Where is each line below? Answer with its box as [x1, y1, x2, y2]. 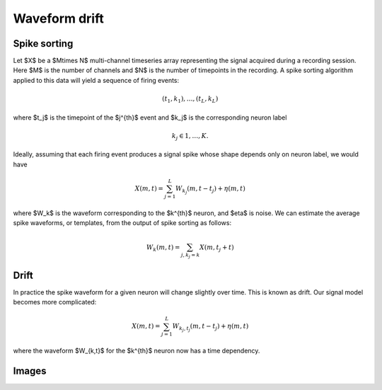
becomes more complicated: [13, 298, 97, 306]
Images [13, 365, 47, 377]
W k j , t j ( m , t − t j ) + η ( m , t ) [172, 322, 249, 333]
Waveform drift [13, 11, 104, 26]
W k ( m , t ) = [146, 243, 180, 253]
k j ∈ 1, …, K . [171, 132, 209, 142]
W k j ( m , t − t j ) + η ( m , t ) [175, 184, 245, 195]
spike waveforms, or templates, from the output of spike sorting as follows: [13, 219, 232, 226]
